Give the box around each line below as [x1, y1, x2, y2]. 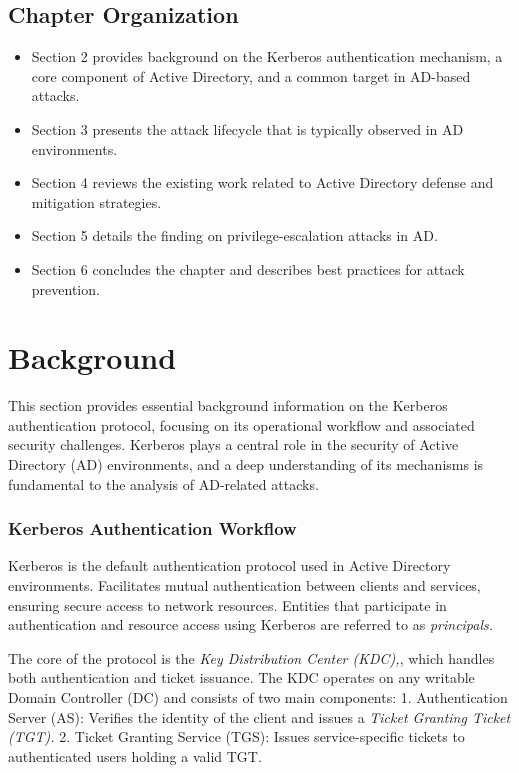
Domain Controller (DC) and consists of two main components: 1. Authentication [8, 687, 508, 708]
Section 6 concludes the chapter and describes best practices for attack [31, 258, 465, 279]
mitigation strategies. [31, 191, 162, 212]
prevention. [31, 278, 100, 299]
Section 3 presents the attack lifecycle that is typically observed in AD [31, 118, 464, 139]
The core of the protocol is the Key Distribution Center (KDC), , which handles [8, 647, 495, 668]
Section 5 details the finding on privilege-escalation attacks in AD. [31, 225, 438, 246]
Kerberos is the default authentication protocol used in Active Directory [8, 555, 451, 576]
